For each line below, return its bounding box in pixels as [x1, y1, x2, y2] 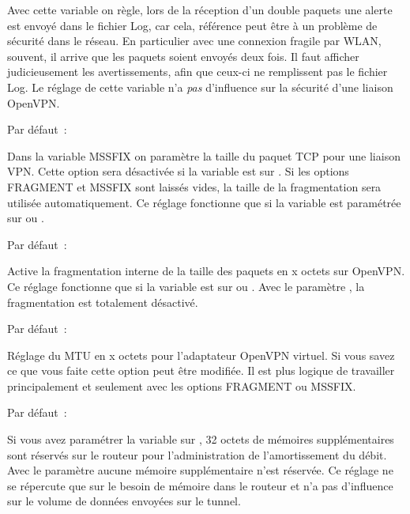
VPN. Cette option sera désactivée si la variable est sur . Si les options [7, 163, 349, 180]
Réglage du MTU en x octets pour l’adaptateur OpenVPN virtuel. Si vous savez [7, 346, 395, 363]
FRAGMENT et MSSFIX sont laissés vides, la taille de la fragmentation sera [7, 178, 382, 195]
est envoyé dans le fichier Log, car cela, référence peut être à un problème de [7, 17, 378, 33]
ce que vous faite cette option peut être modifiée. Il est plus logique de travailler [7, 362, 395, 379]
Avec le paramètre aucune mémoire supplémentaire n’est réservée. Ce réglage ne [7, 462, 393, 478]
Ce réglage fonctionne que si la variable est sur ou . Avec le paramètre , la [7, 278, 365, 294]
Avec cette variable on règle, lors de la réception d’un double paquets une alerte [7, 2, 393, 17]
